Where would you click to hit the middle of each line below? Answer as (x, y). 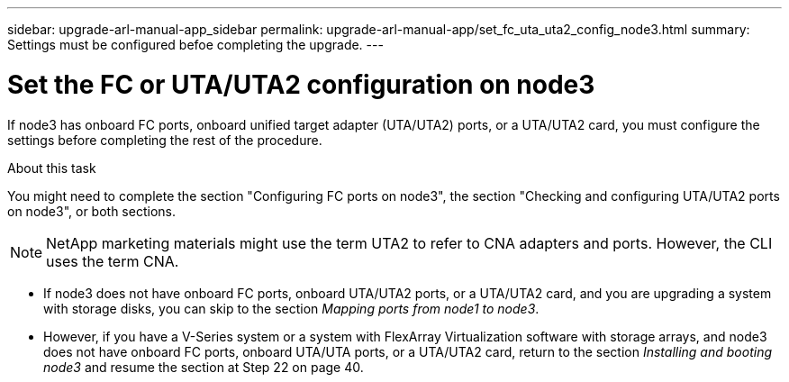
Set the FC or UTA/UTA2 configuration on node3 (301, 84)
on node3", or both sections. (91, 211)
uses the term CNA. (113, 261)
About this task (52, 168)
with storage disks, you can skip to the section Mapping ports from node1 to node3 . (291, 308)
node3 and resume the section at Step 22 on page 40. (204, 367)
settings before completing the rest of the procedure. (165, 140)
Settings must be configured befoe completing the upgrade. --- (195, 45)
